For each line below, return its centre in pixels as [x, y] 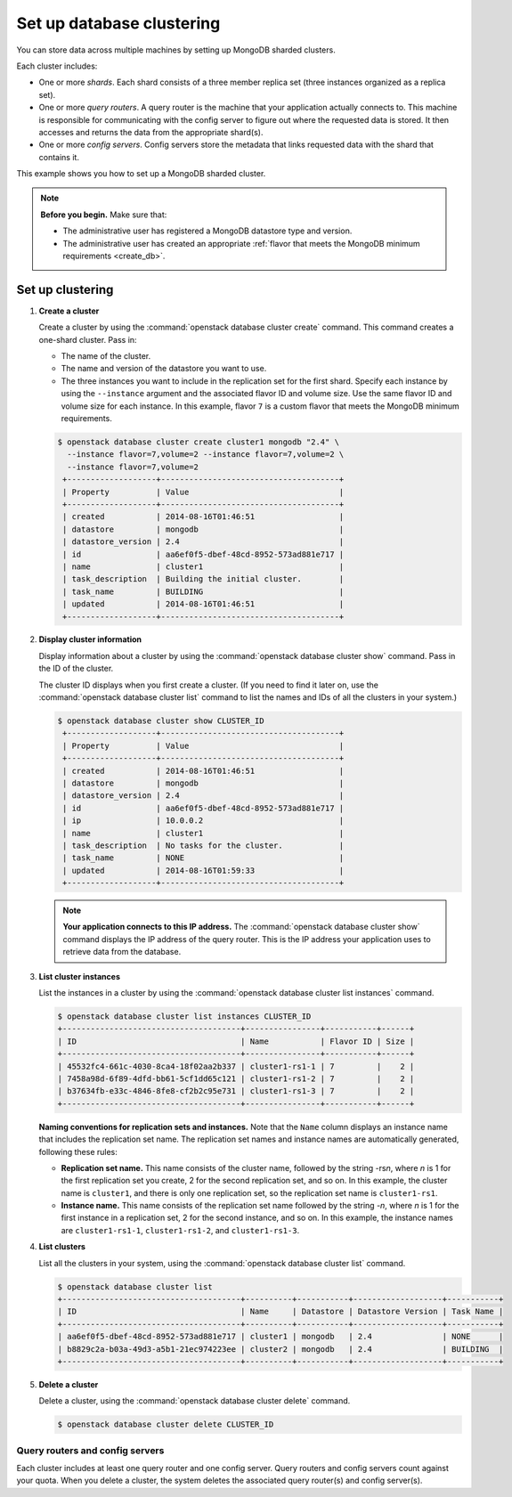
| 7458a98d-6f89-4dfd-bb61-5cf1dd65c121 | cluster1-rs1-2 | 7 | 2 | [236, 1078]
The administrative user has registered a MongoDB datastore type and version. [207, 231]
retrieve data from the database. [122, 952]
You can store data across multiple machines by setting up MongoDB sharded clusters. [176, 50]
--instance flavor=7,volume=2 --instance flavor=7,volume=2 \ [206, 455]
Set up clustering [65, 289]
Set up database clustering [118, 23]
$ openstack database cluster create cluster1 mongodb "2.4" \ [199, 442]
